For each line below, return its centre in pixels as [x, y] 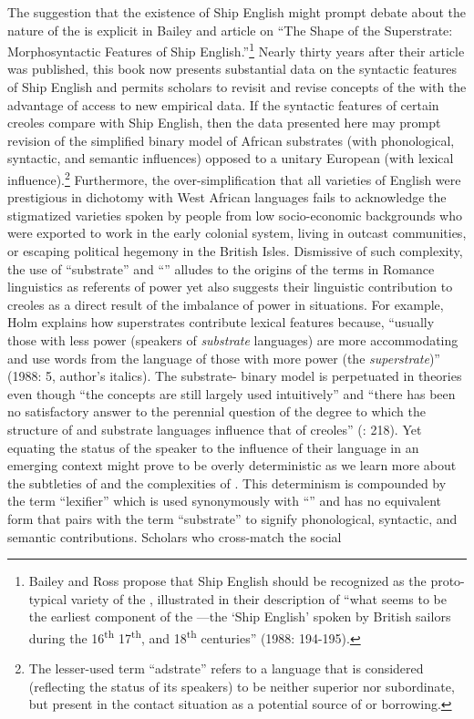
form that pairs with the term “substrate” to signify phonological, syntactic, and [232, 518]
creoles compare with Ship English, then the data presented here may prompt [224, 123]
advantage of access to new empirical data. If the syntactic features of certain [223, 104]
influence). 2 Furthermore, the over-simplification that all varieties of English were [234, 178]
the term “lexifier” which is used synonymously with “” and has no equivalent [225, 501]
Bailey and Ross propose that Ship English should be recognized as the [227, 581]
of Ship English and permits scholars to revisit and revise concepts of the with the [237, 87]
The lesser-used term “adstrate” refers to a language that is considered [226, 668]
